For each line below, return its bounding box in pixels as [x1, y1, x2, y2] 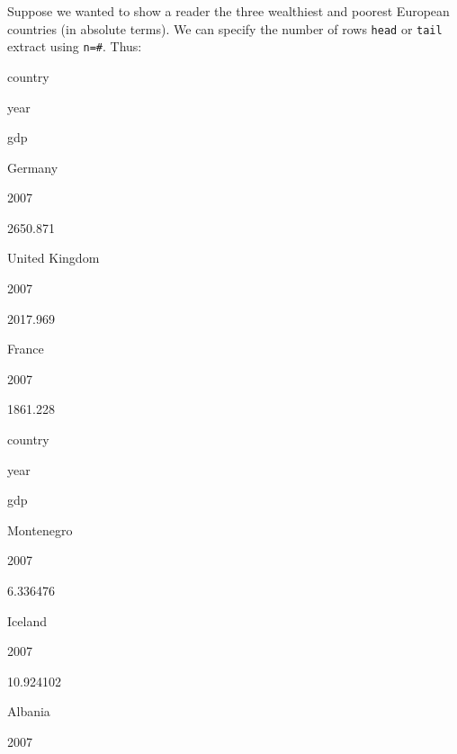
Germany [7, 157, 58, 176]
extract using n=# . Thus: [7, 37, 142, 56]
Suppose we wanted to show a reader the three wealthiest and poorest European [7, 2, 450, 20]
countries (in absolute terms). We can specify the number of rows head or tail [7, 19, 443, 38]
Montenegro [7, 520, 73, 539]
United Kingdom [7, 248, 100, 267]
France [7, 339, 44, 358]
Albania [7, 702, 50, 721]
